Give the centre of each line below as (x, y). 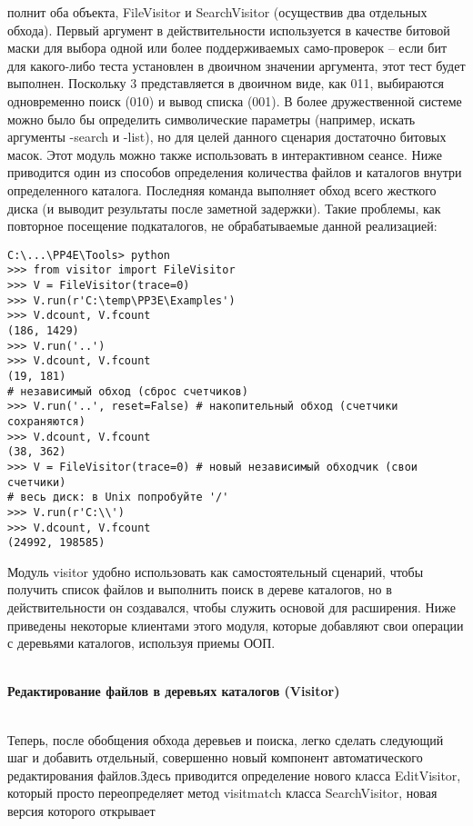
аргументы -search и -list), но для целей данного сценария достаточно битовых (227, 137)
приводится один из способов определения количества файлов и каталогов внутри (235, 172)
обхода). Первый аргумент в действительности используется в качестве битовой (229, 30)
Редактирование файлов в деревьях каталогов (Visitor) (174, 691)
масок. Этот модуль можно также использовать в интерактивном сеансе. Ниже (225, 154)
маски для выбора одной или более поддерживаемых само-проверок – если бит (227, 48)
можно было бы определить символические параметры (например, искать (211, 119)
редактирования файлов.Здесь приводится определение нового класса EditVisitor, (234, 775)
